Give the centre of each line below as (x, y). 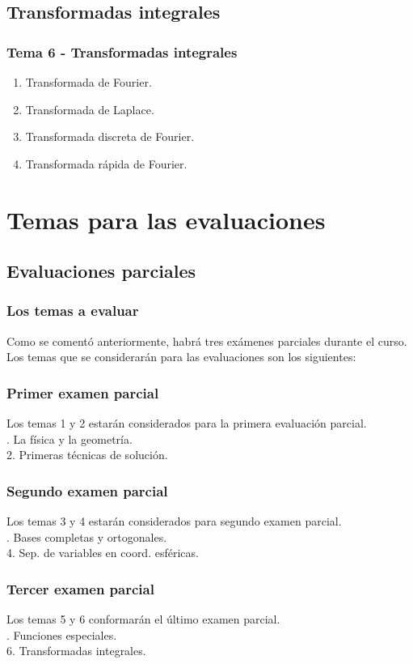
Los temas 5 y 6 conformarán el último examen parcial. (143, 619)
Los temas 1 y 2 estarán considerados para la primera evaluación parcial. (187, 423)
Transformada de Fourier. (88, 82)
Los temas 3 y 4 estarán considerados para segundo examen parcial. (174, 521)
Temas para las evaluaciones (166, 219)
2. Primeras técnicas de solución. (87, 455)
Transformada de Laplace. (90, 109)
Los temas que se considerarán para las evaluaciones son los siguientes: (181, 357)
